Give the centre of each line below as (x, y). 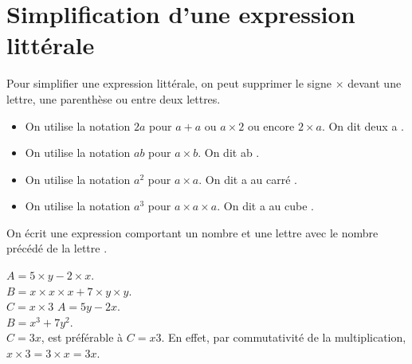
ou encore (271, 125)
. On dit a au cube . (265, 206)
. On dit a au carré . (248, 179)
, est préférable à (82, 337)
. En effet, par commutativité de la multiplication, (284, 337)
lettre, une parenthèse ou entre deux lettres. (114, 98)
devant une (375, 83)
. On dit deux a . (363, 125)
